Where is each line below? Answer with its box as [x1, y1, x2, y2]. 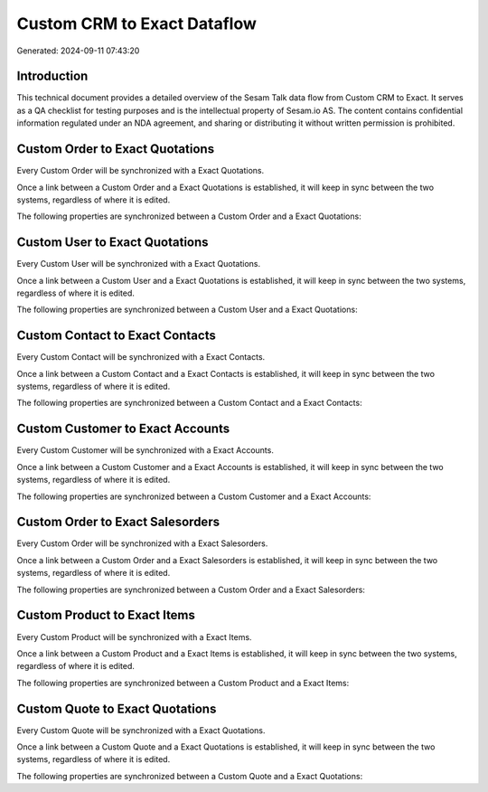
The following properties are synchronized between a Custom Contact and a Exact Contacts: [16, 398, 362, 409]
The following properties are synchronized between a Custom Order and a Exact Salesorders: [16, 584, 366, 595]
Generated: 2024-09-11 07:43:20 [16, 45, 140, 56]
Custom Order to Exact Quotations [16, 141, 215, 157]
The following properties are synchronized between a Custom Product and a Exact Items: [16, 677, 350, 688]
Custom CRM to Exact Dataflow [16, 14, 258, 33]
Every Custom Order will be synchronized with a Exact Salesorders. [16, 538, 268, 549]
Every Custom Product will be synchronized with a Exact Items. [16, 631, 252, 642]
